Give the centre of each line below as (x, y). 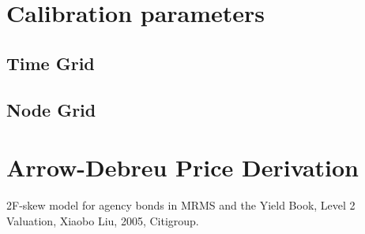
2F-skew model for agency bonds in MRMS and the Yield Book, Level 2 (181, 205)
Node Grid (51, 109)
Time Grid (51, 63)
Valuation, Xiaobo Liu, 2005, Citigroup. (103, 220)
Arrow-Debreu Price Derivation (183, 167)
